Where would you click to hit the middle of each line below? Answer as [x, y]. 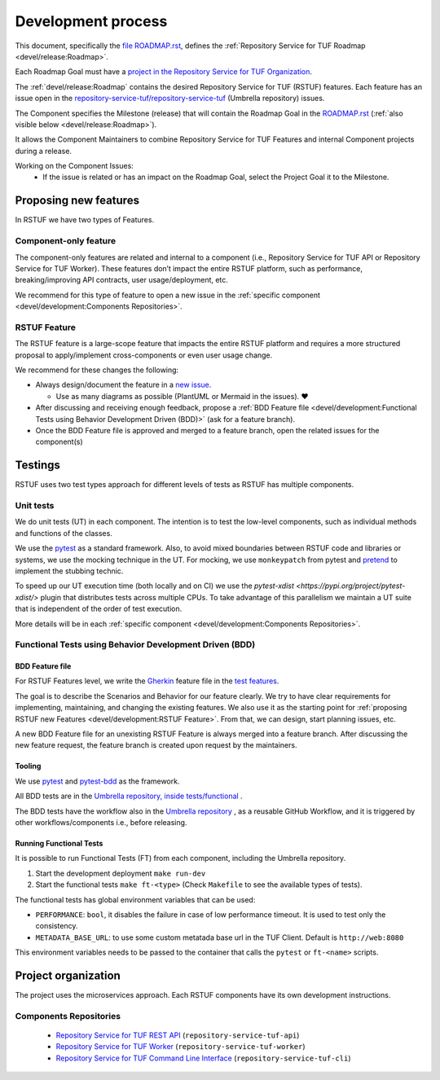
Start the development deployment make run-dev [121, 873]
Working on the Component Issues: [74, 166]
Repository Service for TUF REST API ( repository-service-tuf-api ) [178, 1035]
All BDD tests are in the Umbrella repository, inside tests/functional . [129, 796]
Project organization [68, 975]
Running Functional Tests [59, 843]
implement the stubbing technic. [69, 571]
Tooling [28, 766]
